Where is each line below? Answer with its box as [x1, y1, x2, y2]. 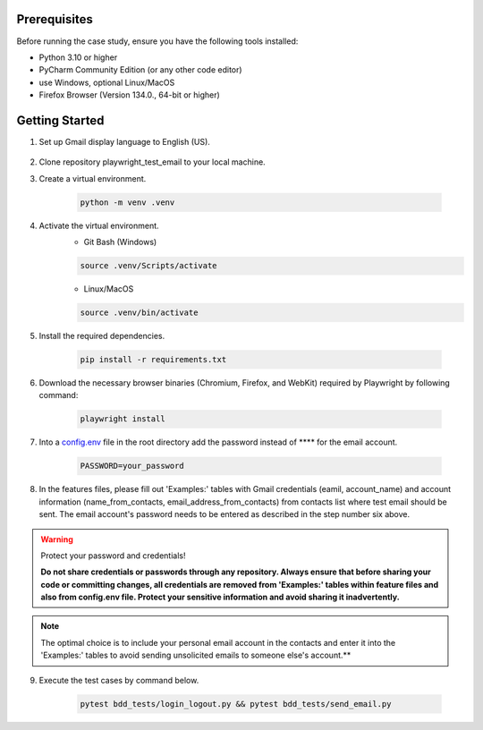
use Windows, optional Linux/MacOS [38, 77, 175, 88]
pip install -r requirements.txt [80, 354, 227, 365]
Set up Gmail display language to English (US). [38, 136, 210, 147]
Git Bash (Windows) [83, 237, 157, 248]
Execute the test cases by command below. [38, 675, 199, 685]
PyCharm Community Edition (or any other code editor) [38, 64, 242, 75]
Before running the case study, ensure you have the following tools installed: [16, 36, 299, 47]
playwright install [80, 414, 165, 424]
